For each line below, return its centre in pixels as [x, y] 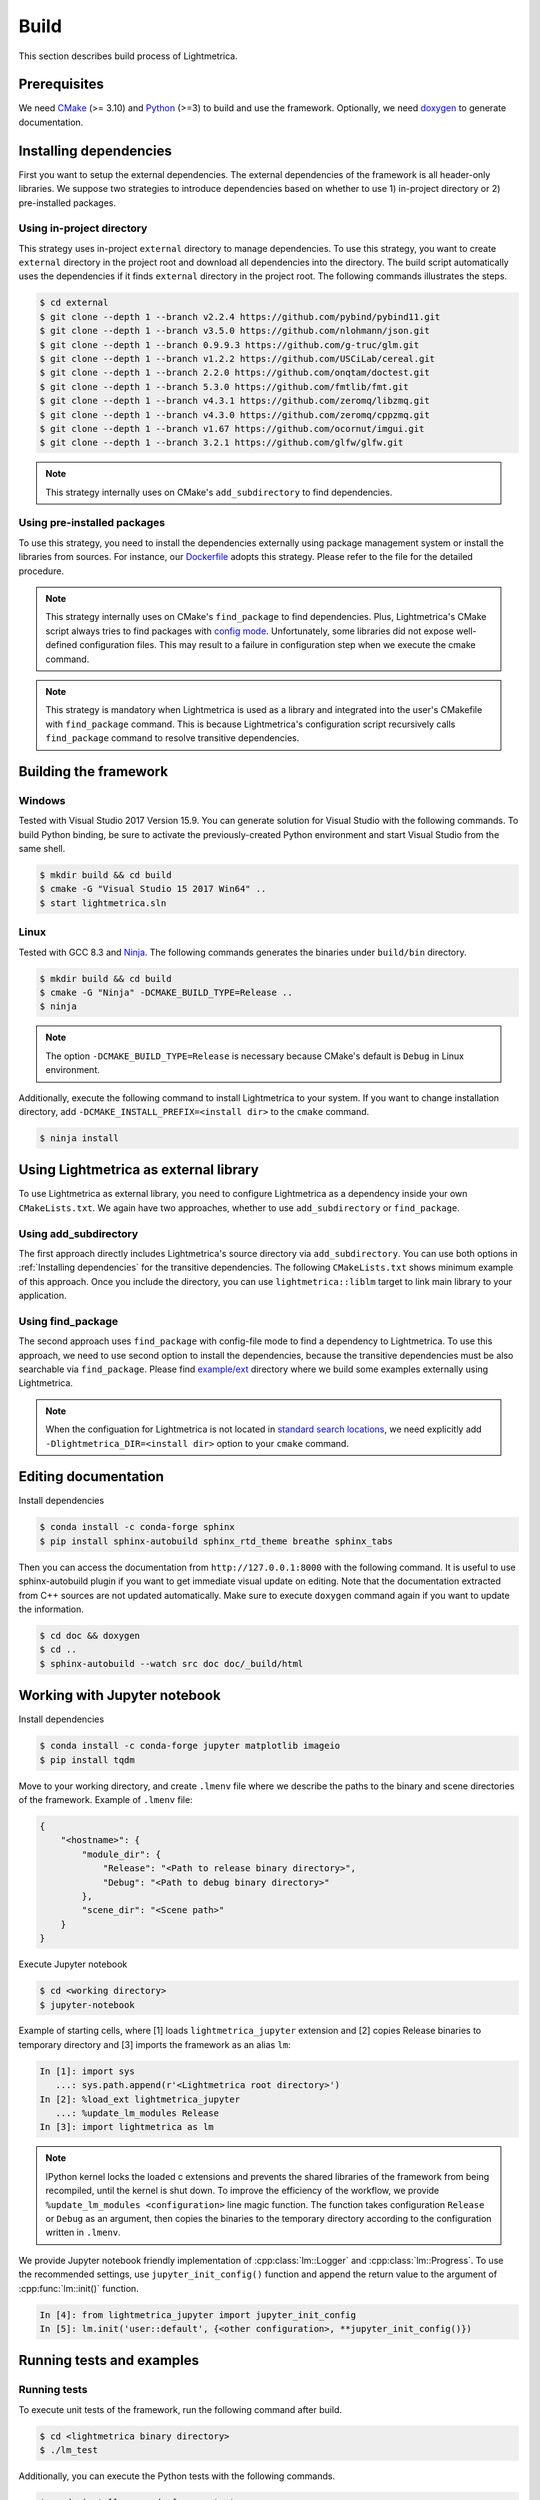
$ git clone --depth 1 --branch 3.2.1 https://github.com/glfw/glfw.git [221, 443]
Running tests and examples [109, 2360]
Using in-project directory [83, 228]
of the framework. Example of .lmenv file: [106, 1800]
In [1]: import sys [87, 2071]
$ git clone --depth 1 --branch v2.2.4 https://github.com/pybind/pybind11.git [240, 316]
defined [61, 645]
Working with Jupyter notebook [119, 1695]
